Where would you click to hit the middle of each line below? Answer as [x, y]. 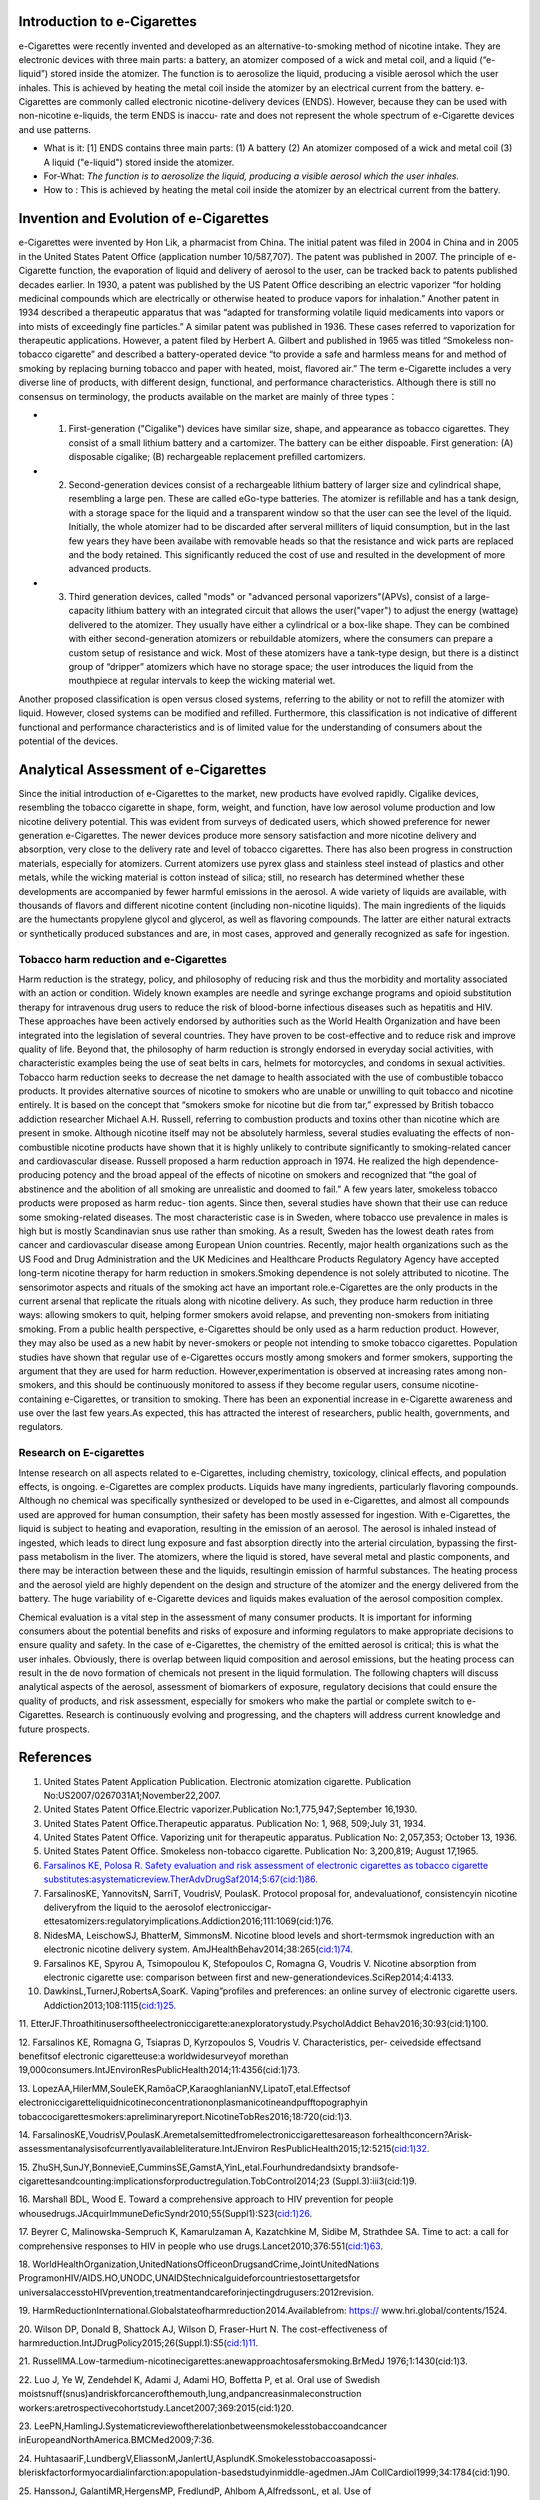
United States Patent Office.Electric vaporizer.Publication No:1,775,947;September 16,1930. [230, 1809]
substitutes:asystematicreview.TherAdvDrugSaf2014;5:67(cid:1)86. [181, 1879]
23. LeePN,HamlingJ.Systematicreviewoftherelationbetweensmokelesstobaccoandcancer [203, 2426]
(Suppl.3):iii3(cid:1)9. [374, 2181]
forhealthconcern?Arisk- [422, 2134]
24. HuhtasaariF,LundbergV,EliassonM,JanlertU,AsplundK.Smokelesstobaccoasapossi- [197, 2458]
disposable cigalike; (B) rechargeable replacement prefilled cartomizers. [217, 457]
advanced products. [110, 569]
